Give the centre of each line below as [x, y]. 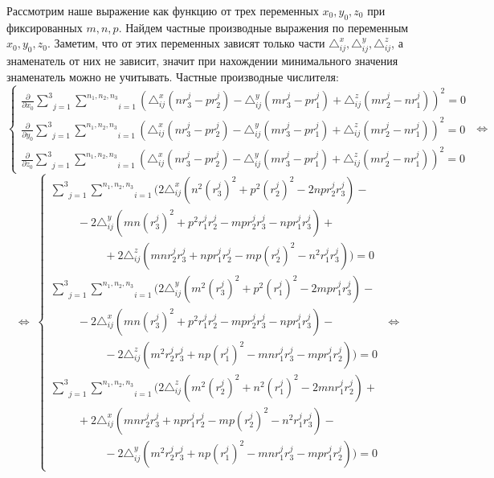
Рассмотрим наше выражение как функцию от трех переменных [163, 10]
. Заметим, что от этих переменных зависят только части [186, 43]
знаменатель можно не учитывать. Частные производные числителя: [173, 76]
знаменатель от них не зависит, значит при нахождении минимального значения [202, 61]
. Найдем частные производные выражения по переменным [263, 27]
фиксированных [45, 27]
